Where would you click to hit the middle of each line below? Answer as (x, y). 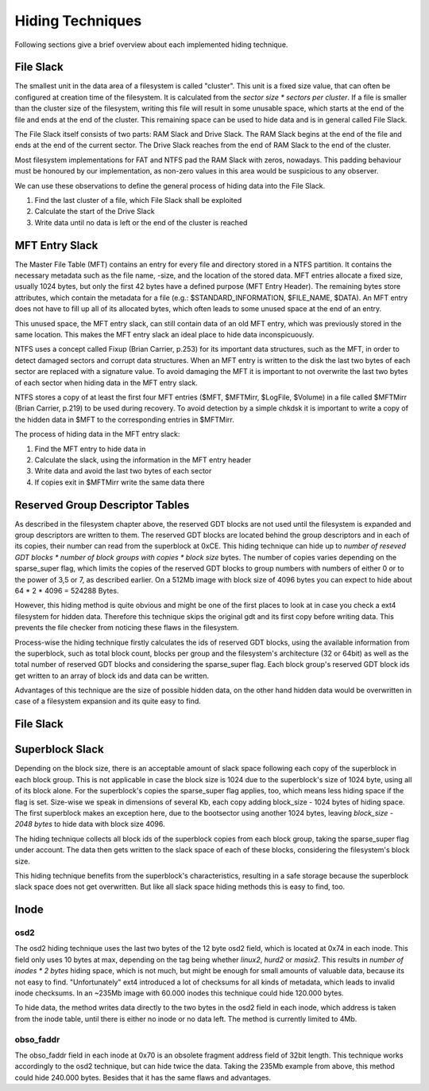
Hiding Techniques (78, 21)
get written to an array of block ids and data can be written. (112, 676)
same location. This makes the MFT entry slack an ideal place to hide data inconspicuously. (164, 335)
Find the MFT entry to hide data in (90, 449)
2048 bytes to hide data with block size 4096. (90, 824)
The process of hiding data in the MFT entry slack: (97, 434)
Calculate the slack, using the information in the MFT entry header (143, 460)
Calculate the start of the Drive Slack (95, 212)
